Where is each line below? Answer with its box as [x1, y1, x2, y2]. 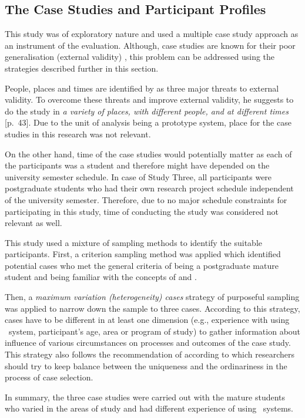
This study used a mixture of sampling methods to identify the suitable [5, 236, 263, 248]
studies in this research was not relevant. [5, 127, 151, 140]
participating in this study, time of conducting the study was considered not [5, 205, 279, 217]
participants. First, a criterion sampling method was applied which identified [5, 248, 281, 260]
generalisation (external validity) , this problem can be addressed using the [5, 50, 275, 63]
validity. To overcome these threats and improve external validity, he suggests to [5, 93, 294, 106]
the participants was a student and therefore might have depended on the [5, 159, 270, 171]
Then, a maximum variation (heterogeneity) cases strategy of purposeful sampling [5, 291, 300, 303]
